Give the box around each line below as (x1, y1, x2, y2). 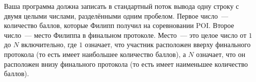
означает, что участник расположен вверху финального (85, 39, 251, 50)
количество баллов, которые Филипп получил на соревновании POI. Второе (4, 20, 234, 30)
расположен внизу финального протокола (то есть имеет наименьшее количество (4, 58, 248, 69)
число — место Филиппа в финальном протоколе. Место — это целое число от (4, 29, 247, 40)
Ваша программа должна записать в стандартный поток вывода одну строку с (4, 1, 239, 11)
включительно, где (21, 39, 77, 50)
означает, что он (196, 49, 246, 59)
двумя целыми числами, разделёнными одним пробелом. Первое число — (4, 10, 229, 21)
